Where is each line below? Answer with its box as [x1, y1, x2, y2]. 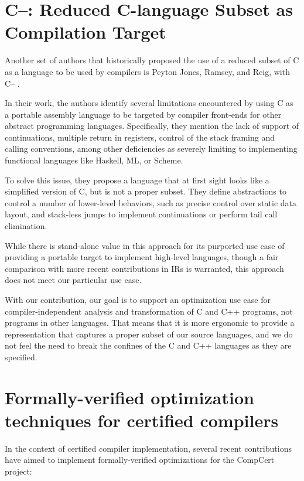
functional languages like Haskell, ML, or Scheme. [5, 154, 183, 166]
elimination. [5, 220, 47, 232]
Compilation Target [5, 20, 166, 44]
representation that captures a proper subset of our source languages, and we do [5, 328, 293, 340]
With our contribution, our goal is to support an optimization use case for [5, 294, 271, 305]
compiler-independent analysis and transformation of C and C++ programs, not [5, 305, 293, 317]
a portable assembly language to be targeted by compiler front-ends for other [5, 108, 282, 120]
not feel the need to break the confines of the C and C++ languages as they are [5, 339, 292, 352]
